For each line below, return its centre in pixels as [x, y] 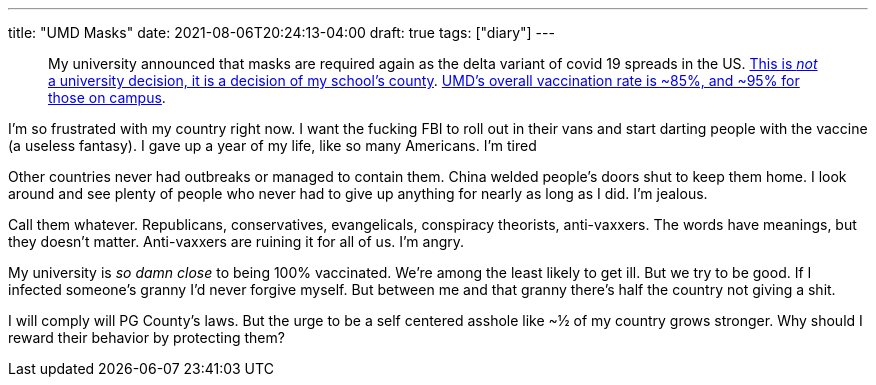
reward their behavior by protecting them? [146, 337]
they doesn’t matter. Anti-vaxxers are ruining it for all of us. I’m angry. [236, 241]
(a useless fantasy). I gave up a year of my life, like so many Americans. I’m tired [272, 145]
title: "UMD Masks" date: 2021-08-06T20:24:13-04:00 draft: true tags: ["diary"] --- [281, 32]
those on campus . [107, 97]
